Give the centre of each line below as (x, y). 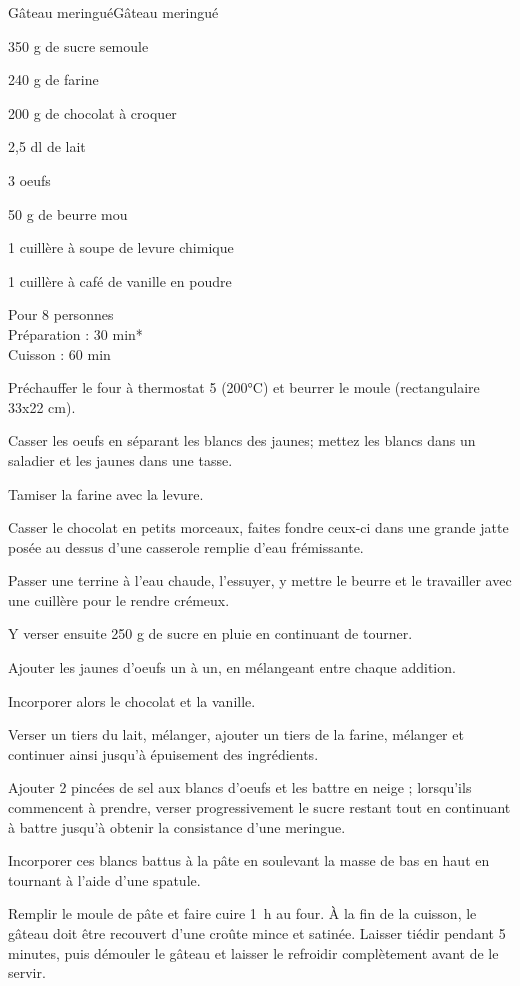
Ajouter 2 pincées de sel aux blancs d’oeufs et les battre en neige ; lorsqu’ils (240, 787)
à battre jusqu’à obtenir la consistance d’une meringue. (177, 826)
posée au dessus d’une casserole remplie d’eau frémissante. (186, 546)
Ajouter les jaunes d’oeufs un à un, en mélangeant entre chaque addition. (232, 667)
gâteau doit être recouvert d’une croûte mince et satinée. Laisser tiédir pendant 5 (257, 933)
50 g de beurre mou (68, 213)
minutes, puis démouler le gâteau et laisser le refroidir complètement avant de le (253, 952)
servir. (27, 972)
